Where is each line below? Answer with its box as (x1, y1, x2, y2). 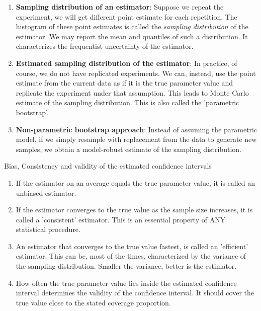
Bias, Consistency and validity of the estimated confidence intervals (4, 161, 212, 171)
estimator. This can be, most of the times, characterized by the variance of (16, 251, 246, 261)
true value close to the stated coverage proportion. (16, 297, 171, 307)
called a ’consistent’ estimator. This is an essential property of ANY (16, 214, 226, 224)
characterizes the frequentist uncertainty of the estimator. (16, 41, 194, 51)
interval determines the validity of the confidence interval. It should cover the (16, 287, 254, 298)
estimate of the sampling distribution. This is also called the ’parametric (16, 97, 239, 108)
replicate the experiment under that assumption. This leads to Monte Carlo (16, 87, 249, 98)
